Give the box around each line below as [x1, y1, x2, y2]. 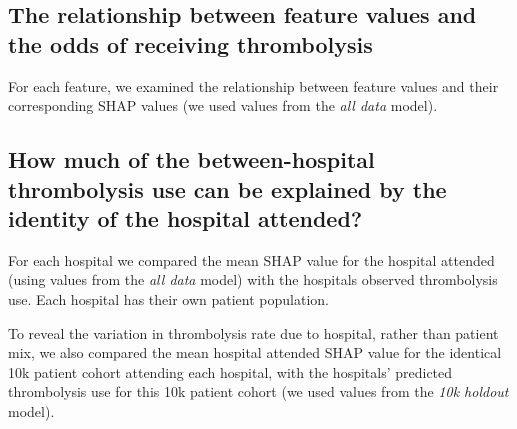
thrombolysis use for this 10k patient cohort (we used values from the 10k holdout [8, 381, 509, 402]
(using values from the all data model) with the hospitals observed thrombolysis [8, 269, 498, 290]
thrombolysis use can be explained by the [8, 173, 447, 204]
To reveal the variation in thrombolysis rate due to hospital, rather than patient [8, 322, 499, 343]
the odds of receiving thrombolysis [8, 28, 373, 59]
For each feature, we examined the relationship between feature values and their [8, 75, 499, 96]
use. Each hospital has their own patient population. [8, 288, 329, 309]
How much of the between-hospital [8, 144, 375, 175]
